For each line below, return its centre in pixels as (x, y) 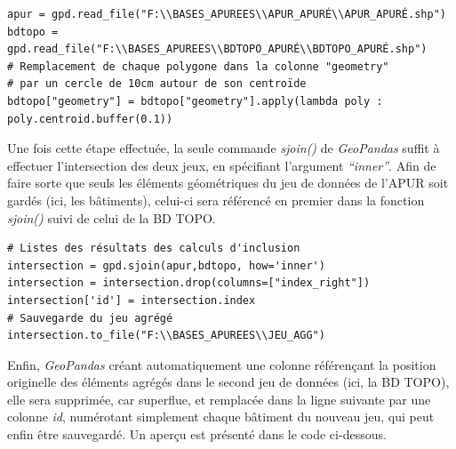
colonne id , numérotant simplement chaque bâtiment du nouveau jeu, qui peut (221, 417)
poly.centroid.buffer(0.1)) (90, 119)
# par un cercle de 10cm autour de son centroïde (157, 84)
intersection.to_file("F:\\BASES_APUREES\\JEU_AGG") (166, 336)
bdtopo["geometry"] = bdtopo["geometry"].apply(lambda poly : (195, 101)
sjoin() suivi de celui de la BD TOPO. (112, 217)
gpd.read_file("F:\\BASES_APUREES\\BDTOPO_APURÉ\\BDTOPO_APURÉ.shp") (217, 49)
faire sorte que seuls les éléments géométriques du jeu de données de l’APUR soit (228, 183)
